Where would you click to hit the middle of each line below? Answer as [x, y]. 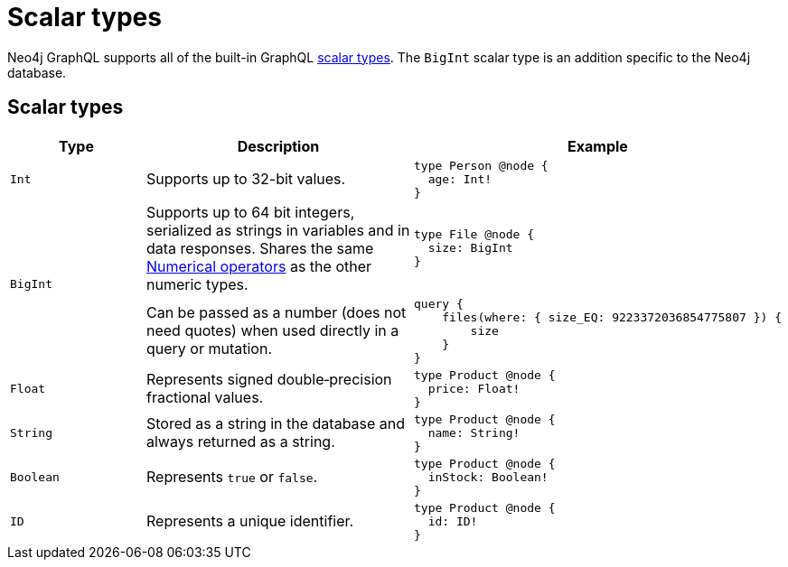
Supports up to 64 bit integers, [250, 212]
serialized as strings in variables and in [278, 230]
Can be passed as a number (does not [276, 313]
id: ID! [453, 521]
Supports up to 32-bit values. [246, 179]
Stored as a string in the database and [276, 424]
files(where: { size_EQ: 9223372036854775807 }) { [612, 317]
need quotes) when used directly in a [272, 331]
